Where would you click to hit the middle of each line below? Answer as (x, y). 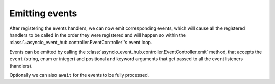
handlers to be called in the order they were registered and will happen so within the (98, 35)
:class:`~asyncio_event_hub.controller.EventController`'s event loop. (81, 43)
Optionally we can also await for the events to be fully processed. (79, 75)
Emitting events (43, 13)
